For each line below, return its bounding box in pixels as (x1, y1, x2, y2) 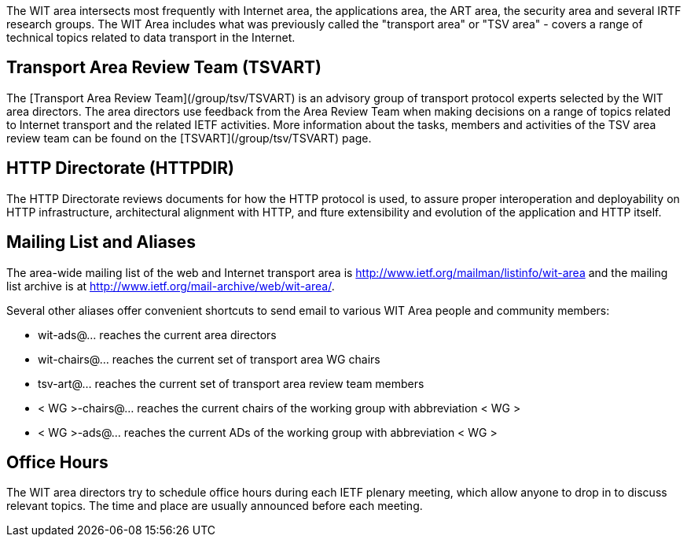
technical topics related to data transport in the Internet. (6, 31, 296, 44)
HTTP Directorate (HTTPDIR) (6, 158, 234, 179)
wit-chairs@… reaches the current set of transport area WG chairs (38, 352, 380, 366)
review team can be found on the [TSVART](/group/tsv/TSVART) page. (6, 131, 372, 145)
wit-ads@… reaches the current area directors (38, 327, 277, 342)
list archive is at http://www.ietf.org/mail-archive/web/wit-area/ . (6, 279, 335, 293)
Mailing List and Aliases (6, 232, 196, 253)
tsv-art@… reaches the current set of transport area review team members (38, 376, 424, 390)
